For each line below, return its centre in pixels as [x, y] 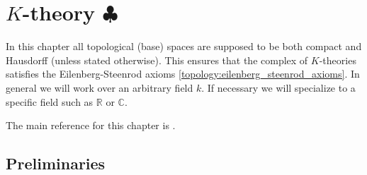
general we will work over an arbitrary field [100, 87]
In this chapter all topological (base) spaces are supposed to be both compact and [184, 46]
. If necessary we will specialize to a [278, 87]
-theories [338, 60]
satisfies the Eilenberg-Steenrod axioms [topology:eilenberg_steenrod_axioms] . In [183, 74]
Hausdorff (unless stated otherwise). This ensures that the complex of [157, 60]
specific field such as [50, 101]
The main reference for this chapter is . [91, 125]
